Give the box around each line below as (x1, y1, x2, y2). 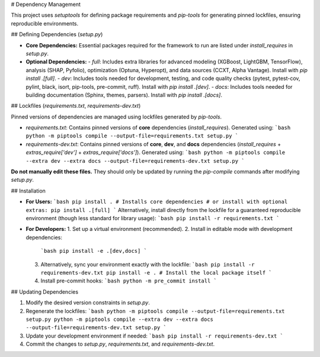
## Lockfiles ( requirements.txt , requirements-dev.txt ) (11, 102, 141, 110)
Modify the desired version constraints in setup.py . (25, 299, 151, 306)
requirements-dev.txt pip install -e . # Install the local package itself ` (40, 269, 272, 276)
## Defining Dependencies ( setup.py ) (11, 31, 103, 38)
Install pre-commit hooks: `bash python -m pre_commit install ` (40, 277, 217, 284)
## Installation (11, 187, 46, 194)
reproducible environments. (11, 20, 79, 27)
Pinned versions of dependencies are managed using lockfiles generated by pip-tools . (11, 113, 222, 120)
